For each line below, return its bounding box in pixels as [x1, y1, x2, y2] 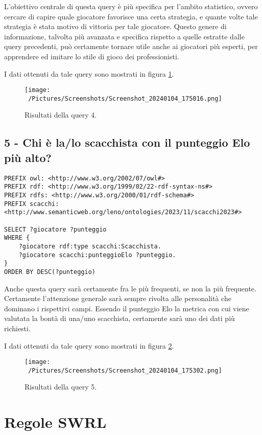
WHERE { [4, 234, 30, 242]
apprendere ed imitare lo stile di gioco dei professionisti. [4, 51, 179, 61]
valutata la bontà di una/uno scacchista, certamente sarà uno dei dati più [4, 313, 235, 324]
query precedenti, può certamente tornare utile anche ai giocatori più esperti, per [4, 41, 258, 52]
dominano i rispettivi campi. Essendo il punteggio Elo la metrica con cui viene [4, 303, 249, 313]
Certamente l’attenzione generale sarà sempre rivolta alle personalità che [4, 293, 231, 304]
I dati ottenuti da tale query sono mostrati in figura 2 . [4, 340, 174, 351]
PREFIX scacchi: [4, 200, 59, 208]
